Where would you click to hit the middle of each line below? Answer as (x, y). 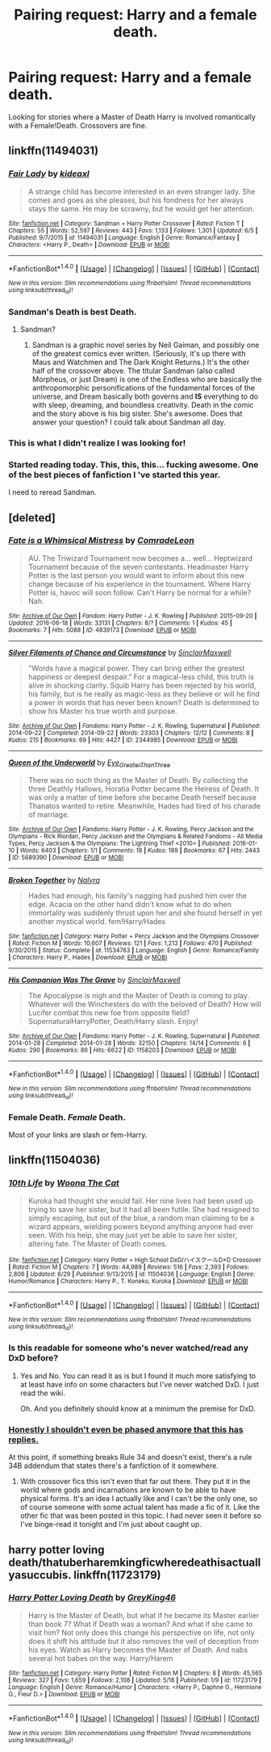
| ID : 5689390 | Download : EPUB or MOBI (66, 857)
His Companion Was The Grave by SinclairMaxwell (94, 980)
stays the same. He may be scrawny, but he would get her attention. (141, 208)
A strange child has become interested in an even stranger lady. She (142, 191)
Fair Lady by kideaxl (49, 174)
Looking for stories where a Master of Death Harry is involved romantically (132, 117)
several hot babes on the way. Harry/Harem (100, 1658)
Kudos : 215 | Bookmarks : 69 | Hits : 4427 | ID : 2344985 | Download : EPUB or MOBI (123, 740)
